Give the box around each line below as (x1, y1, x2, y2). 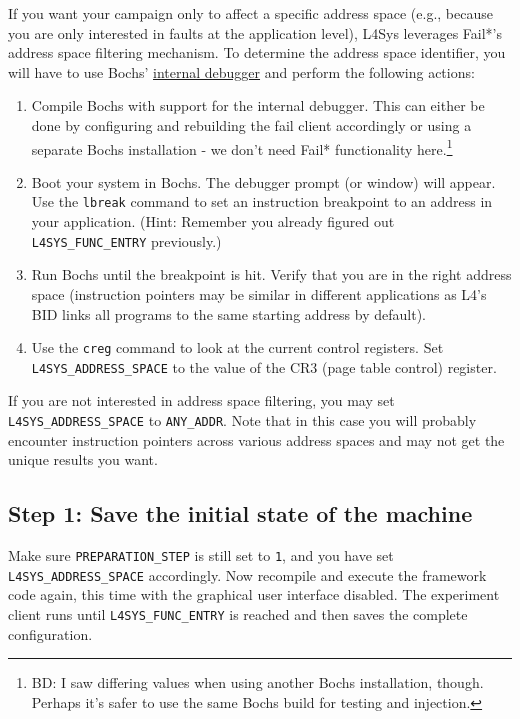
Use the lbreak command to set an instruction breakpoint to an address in (31, 191, 493, 212)
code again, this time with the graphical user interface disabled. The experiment (8, 584, 500, 605)
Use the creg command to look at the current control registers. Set (31, 337, 444, 358)
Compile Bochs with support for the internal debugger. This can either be (31, 95, 485, 116)
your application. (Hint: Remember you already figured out (31, 211, 395, 232)
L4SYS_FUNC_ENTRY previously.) (31, 230, 222, 251)
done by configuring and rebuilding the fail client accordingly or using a (31, 114, 472, 135)
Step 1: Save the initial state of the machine (8, 498, 473, 529)
